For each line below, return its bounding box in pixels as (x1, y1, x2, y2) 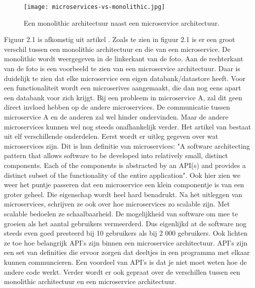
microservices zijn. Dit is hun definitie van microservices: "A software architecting (4, 140, 250, 151)
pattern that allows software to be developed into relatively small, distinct (4, 150, 228, 161)
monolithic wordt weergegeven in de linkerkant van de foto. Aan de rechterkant (4, 53, 244, 64)
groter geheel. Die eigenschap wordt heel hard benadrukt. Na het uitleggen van (4, 189, 243, 199)
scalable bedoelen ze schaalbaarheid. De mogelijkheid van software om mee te (4, 208, 238, 218)
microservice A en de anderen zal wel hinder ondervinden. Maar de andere (4, 112, 228, 122)
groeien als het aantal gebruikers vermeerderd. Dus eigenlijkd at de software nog (4, 218, 247, 228)
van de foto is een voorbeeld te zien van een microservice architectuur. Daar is (4, 63, 240, 74)
